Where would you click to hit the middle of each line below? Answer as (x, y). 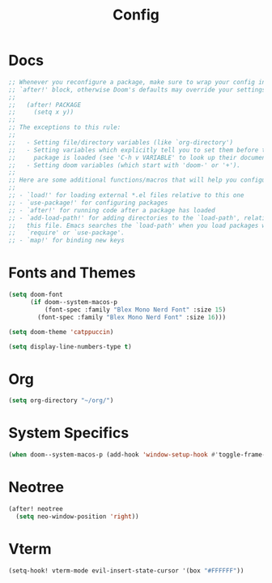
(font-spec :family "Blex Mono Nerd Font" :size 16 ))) (132, 317)
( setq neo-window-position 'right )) (77, 517)
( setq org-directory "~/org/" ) (61, 401)
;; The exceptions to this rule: (65, 127)
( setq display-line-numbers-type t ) (70, 346)
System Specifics (69, 433)
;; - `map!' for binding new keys (67, 241)
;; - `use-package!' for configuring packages (88, 203)
